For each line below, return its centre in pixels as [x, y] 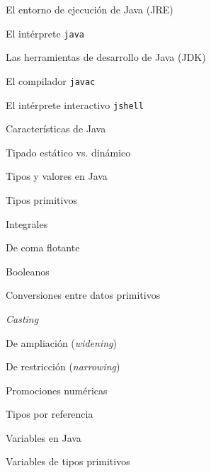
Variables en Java [44, 437]
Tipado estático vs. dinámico [68, 152]
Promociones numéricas [57, 390]
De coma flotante [43, 247]
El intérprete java [45, 33]
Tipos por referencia [50, 414]
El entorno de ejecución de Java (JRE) [90, 9]
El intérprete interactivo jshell [75, 104]
